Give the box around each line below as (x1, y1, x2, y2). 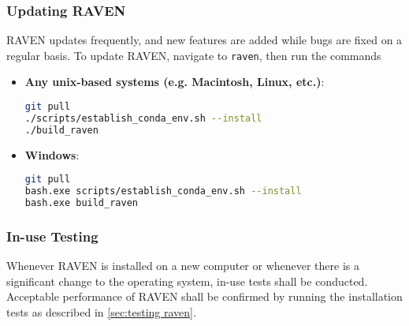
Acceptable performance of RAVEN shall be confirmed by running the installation (6, 288, 403, 305)
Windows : (24, 146, 80, 163)
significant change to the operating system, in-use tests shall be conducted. (6, 272, 368, 289)
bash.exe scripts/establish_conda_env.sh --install (24, 185, 302, 197)
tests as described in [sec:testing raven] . (6, 303, 196, 320)
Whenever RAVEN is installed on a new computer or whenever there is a (6, 257, 359, 274)
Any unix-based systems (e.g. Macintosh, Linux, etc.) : (24, 73, 325, 90)
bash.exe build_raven (24, 197, 138, 209)
